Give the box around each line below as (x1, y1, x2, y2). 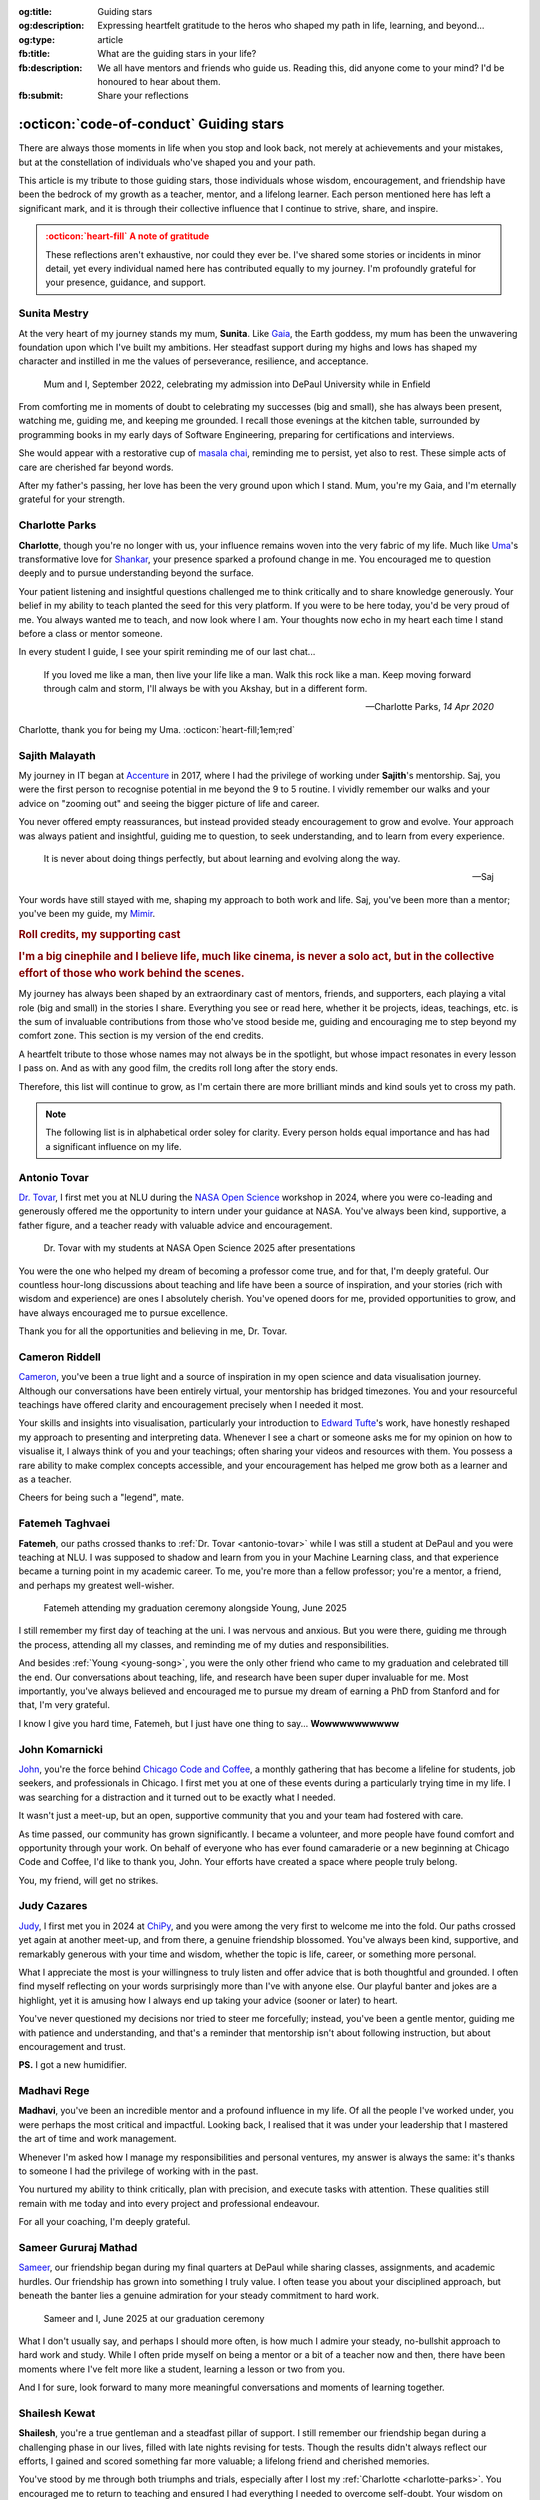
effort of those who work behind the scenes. (18, 966, 245, 980)
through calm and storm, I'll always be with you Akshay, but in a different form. (43, 683, 368, 695)
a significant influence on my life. (45, 1140, 182, 1152)
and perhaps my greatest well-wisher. (18, 1579, 175, 1591)
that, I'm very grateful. (18, 1699, 110, 1711)
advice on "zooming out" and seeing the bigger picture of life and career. (18, 797, 320, 809)
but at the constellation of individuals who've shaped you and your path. (18, 156, 316, 168)
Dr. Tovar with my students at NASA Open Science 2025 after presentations (43, 1242, 356, 1254)
